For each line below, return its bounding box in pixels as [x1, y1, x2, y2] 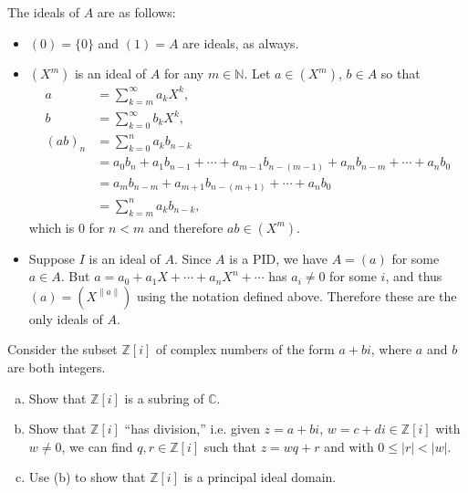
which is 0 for [28, 217, 105, 236]
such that [203, 436, 256, 456]
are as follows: [97, 3, 176, 21]
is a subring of [124, 388, 204, 407]
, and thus [385, 267, 442, 286]
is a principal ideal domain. [183, 467, 337, 487]
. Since [173, 248, 212, 267]
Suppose [28, 248, 76, 267]
